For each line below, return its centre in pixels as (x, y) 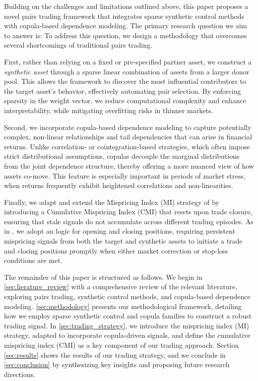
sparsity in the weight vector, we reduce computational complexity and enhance (125, 100)
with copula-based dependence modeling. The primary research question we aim (126, 26)
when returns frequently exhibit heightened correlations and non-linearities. (119, 185)
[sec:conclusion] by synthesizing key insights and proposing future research (117, 364)
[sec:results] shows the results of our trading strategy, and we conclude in (115, 354)
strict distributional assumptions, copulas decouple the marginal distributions (122, 156)
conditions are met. (33, 260)
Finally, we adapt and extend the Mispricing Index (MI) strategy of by (112, 202)
